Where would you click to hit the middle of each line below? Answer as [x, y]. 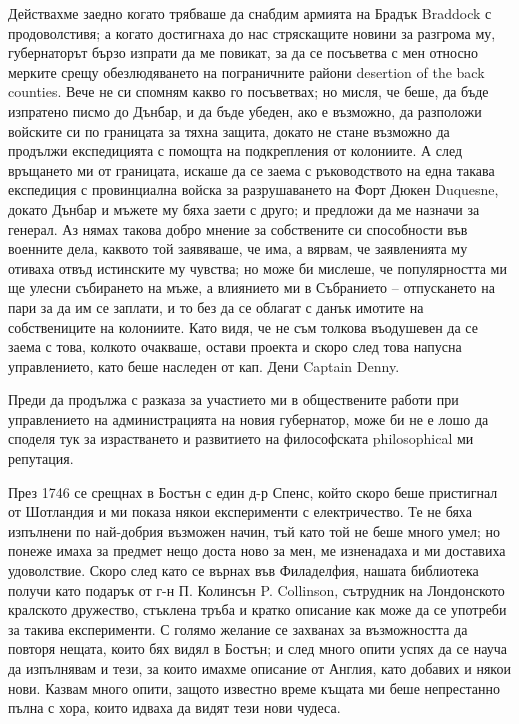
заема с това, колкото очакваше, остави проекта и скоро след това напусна [235, 346]
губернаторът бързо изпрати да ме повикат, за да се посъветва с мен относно [243, 52]
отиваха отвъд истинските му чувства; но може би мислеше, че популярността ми [257, 267]
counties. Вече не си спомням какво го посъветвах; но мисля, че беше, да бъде [248, 91]
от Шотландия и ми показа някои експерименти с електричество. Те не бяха [240, 511]
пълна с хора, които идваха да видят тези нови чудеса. [174, 707]
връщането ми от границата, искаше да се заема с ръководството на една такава [251, 169]
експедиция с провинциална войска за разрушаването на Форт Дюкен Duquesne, [253, 189]
